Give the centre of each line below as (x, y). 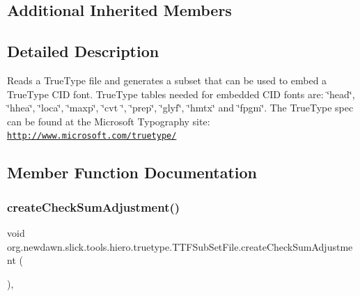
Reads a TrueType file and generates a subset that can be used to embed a (167, 80)
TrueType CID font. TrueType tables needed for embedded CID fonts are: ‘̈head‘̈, (181, 94)
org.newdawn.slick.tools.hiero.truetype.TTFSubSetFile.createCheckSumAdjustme (180, 246)
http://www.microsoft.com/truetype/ (92, 136)
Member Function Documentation (132, 172)
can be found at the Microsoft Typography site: (109, 121)
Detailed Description (83, 51)
